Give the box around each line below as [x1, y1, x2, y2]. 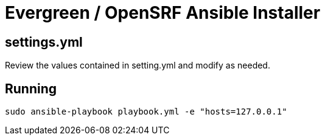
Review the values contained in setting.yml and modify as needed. [5, 60, 270, 71]
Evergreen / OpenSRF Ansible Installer [5, 2, 321, 23]
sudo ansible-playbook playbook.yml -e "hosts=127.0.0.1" [5, 107, 287, 117]
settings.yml [5, 34, 83, 50]
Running [5, 81, 57, 96]
